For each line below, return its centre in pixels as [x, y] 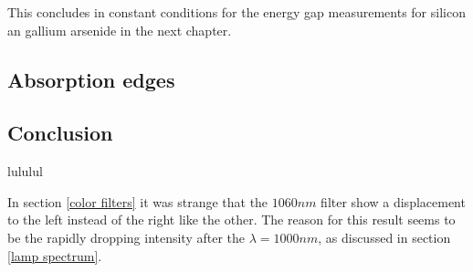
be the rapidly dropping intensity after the [126, 237]
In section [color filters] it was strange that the [138, 201]
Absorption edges [91, 79]
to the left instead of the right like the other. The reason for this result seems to [231, 220]
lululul [25, 171]
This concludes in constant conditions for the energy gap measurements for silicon [236, 12]
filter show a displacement [393, 201]
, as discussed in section [384, 237]
